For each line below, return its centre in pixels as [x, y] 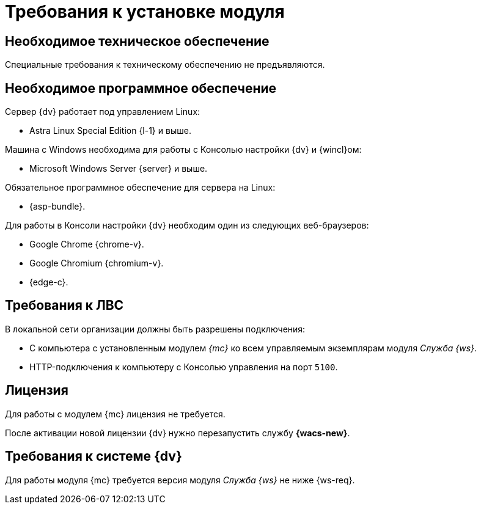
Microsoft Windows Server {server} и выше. [119, 169]
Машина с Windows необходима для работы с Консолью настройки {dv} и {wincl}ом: [183, 150]
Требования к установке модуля [145, 12]
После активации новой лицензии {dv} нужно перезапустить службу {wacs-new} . [178, 433]
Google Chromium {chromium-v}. [97, 263]
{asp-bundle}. [57, 207]
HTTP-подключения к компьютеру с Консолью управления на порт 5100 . [184, 367]
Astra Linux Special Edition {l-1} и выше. [110, 131]
